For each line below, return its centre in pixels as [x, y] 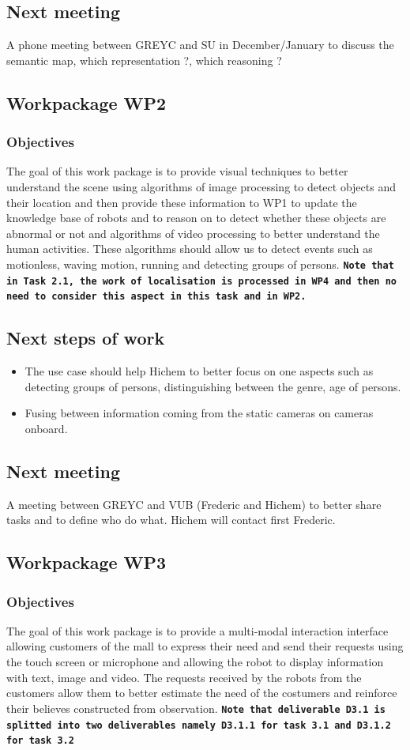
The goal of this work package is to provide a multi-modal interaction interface [197, 630]
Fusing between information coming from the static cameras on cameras [199, 413]
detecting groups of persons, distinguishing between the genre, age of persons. [213, 386]
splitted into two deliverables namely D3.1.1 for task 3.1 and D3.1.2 [199, 725]
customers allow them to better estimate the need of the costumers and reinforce [202, 693]
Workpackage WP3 [87, 562]
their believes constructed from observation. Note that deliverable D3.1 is [196, 708]
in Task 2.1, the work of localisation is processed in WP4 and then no [201, 281]
